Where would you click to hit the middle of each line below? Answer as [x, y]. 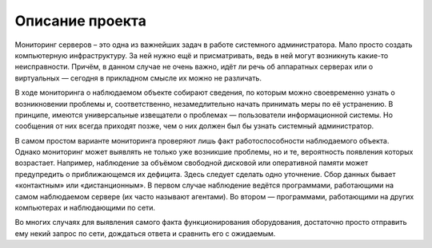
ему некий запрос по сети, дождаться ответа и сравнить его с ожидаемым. [145, 233]
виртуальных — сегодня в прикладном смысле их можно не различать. [138, 78]
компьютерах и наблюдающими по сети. [85, 208]
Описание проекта [81, 21]
